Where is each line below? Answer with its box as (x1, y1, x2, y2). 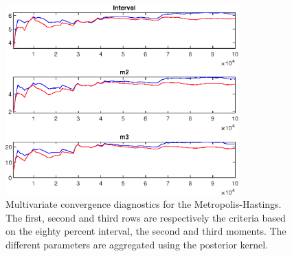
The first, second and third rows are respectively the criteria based (5, 210, 286, 224)
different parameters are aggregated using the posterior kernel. (5, 237, 269, 251)
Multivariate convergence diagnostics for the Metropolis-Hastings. (5, 197, 282, 211)
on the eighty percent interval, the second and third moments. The (5, 224, 287, 238)
